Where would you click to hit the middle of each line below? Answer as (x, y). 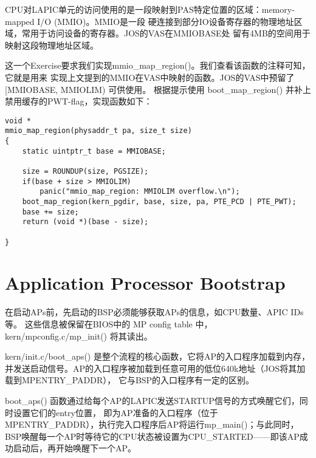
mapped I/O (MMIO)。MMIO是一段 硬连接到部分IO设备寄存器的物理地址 (149, 21)
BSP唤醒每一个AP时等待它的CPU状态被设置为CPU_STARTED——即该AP (152, 436)
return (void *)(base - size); (85, 222)
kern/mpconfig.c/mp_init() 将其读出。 (79, 336)
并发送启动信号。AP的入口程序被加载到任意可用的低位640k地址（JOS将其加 (155, 368)
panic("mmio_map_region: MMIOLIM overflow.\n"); (140, 192)
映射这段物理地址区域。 (52, 45)
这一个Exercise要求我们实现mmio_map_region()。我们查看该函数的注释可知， (158, 65)
